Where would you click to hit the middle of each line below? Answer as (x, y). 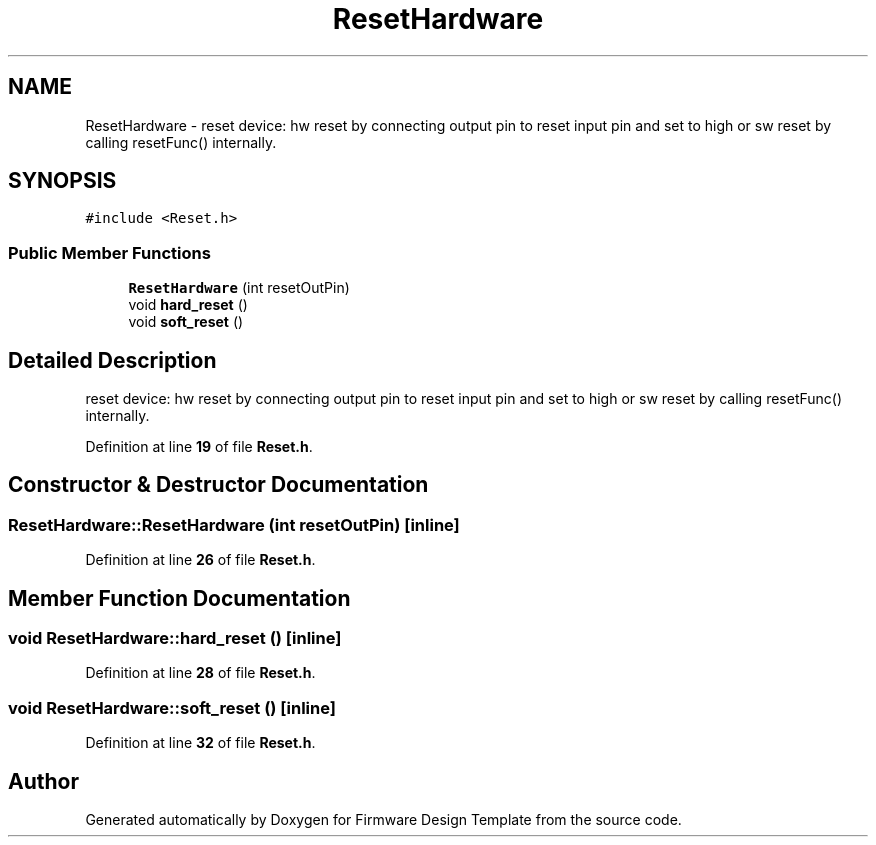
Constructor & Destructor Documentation (218, 485)
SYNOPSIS (62, 181)
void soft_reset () (186, 322)
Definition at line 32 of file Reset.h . (200, 743)
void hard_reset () (188, 305)
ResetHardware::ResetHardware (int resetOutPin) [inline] (234, 524)
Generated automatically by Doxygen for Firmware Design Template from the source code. (383, 820)
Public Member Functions (109, 252)
